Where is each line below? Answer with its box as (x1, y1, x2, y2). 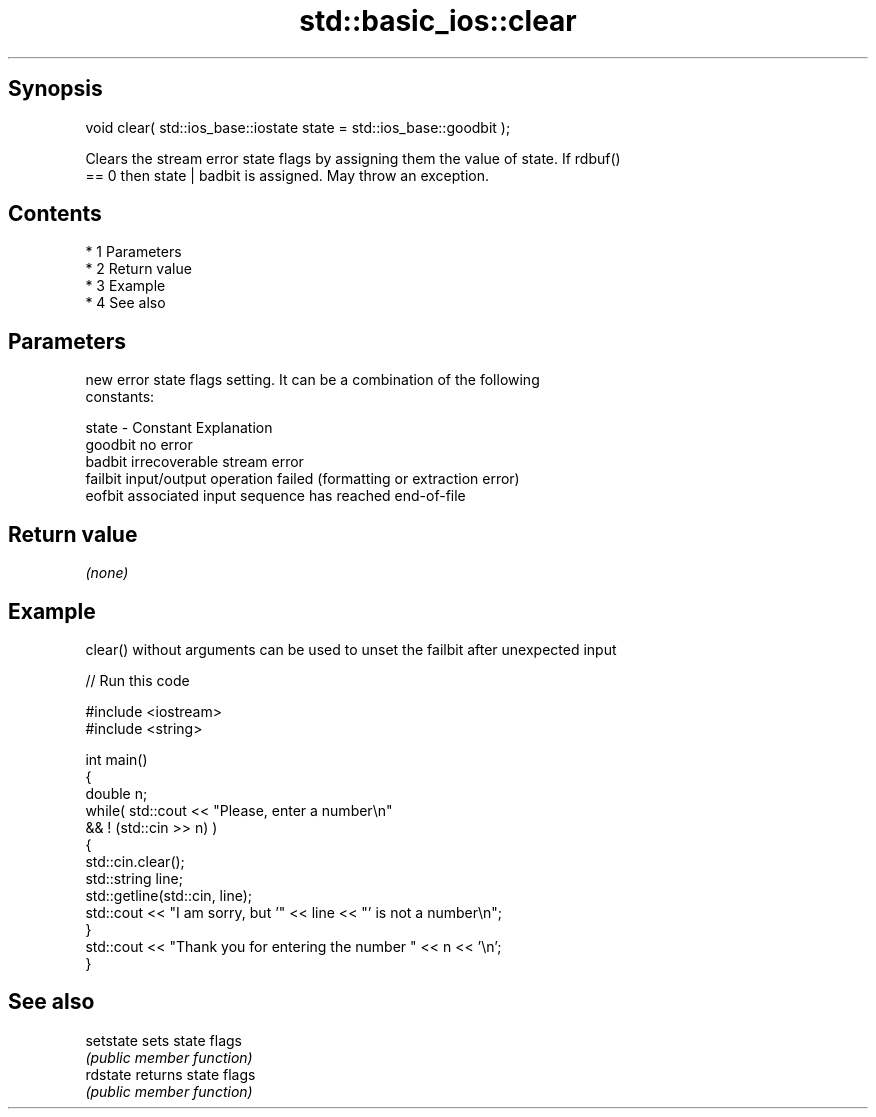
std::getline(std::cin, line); (85, 886, 253, 904)
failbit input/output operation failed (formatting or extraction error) (85, 470, 520, 488)
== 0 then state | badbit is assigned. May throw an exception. (85, 166, 490, 184)
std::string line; (85, 869, 183, 887)
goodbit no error (85, 436, 193, 454)
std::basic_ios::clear (299, 4, 577, 38)
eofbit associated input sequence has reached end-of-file (85, 487, 466, 505)
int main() (85, 750, 148, 768)
